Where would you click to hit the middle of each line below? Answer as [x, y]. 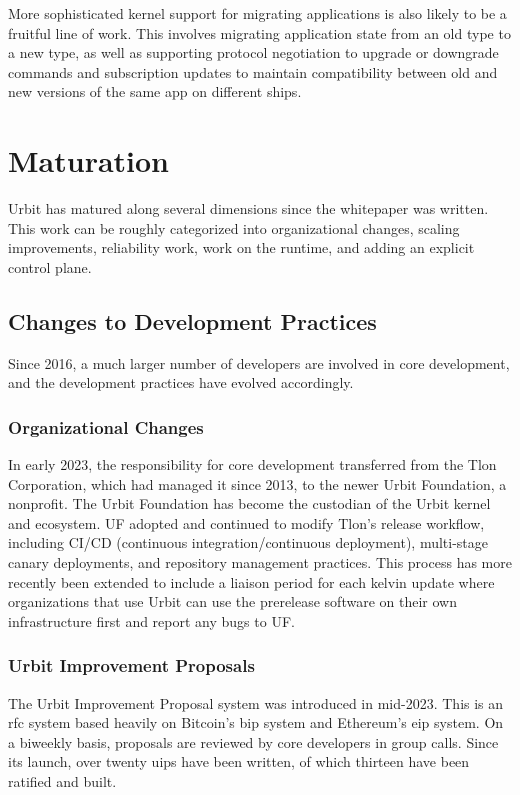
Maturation [89, 160]
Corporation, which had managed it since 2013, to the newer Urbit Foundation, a [257, 483]
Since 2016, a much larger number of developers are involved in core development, [259, 362]
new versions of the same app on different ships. [155, 91]
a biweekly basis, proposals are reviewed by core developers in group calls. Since [253, 741]
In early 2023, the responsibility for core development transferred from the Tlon [252, 464]
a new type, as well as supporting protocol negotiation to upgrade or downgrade [253, 52]
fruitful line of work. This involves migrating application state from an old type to [259, 32]
